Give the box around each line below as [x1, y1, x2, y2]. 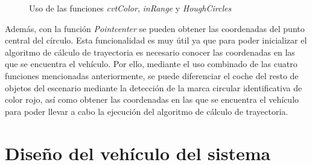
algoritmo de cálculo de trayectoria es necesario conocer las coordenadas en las [5, 45, 295, 58]
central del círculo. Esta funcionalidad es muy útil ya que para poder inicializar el [5, 34, 307, 47]
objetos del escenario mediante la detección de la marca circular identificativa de [5, 81, 302, 94]
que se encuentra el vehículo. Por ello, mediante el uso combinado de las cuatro [5, 57, 298, 70]
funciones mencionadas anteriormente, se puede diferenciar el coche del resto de [5, 69, 299, 82]
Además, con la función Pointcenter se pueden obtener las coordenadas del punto [5, 22, 305, 34]
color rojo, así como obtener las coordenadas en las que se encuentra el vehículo [5, 93, 299, 106]
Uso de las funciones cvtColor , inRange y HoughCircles [29, 2, 232, 14]
